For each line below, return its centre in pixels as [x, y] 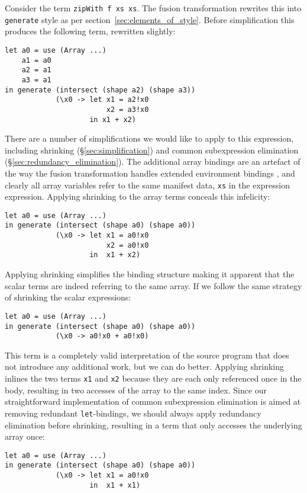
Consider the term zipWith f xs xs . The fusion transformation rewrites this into [153, 8]
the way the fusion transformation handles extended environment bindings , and [150, 173]
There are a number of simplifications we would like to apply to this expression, [149, 138]
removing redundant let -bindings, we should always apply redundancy [133, 413]
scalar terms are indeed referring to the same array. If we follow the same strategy [153, 285]
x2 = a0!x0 [127, 245]
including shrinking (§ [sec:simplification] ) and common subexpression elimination [152, 150]
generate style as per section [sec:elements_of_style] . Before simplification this [150, 19]
